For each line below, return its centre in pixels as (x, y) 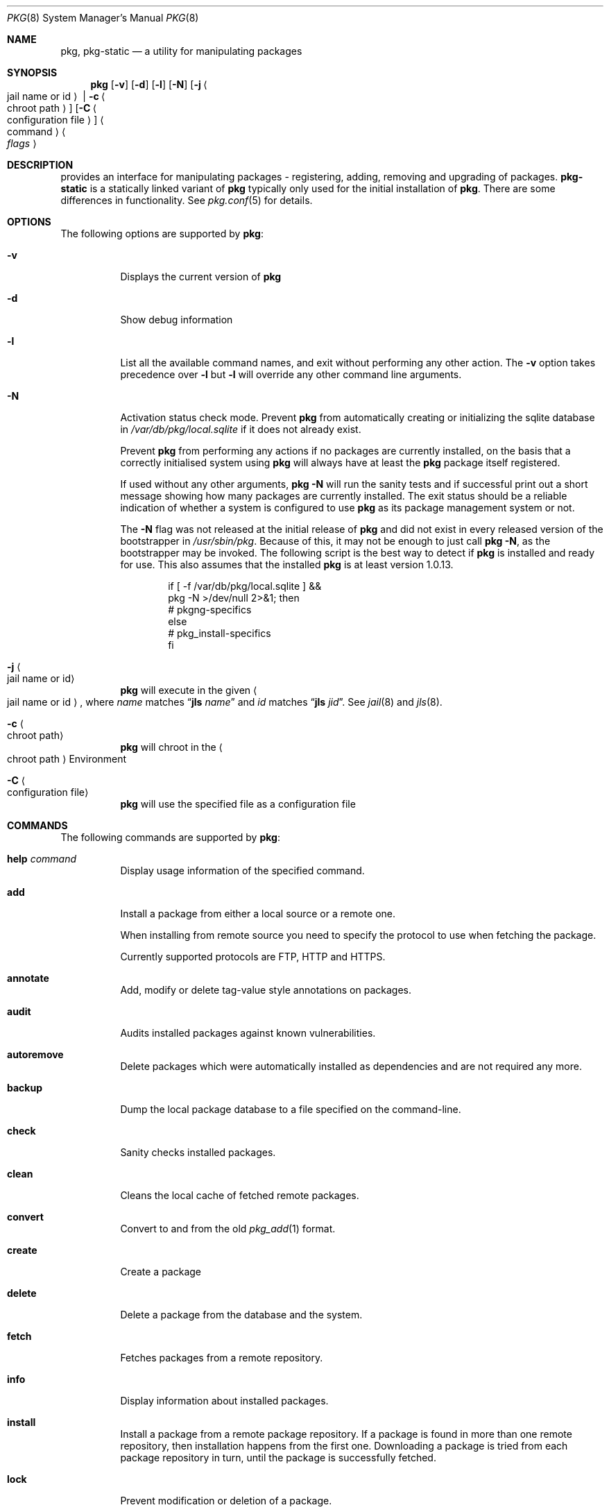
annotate (28, 978)
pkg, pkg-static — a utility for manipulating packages (181, 51)
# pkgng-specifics (210, 610)
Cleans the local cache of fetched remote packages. (240, 1195)
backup (25, 1088)
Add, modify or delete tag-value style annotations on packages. (266, 990)
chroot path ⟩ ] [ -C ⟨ (52, 108)
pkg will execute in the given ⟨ (189, 690)
